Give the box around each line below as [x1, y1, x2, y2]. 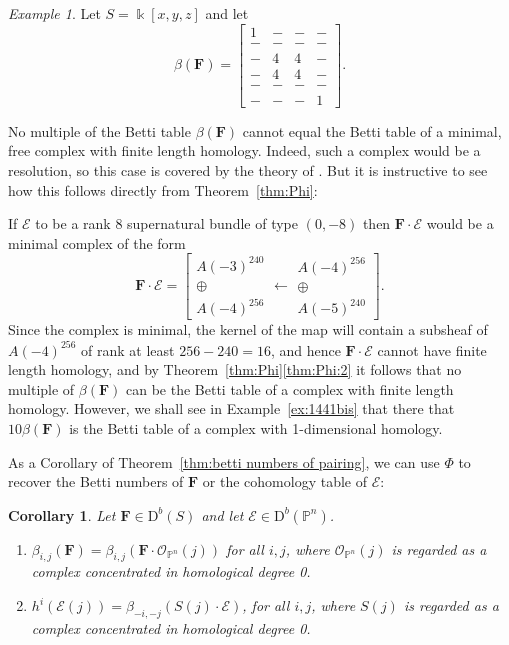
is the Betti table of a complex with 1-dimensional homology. [69, 417, 443, 438]
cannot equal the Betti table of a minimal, [242, 120, 502, 141]
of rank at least [81, 339, 175, 360]
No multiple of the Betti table [8, 120, 191, 141]
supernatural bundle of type [127, 213, 298, 234]
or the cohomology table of [202, 471, 367, 492]
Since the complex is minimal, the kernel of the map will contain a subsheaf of [8, 319, 488, 340]
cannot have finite [377, 339, 487, 360]
